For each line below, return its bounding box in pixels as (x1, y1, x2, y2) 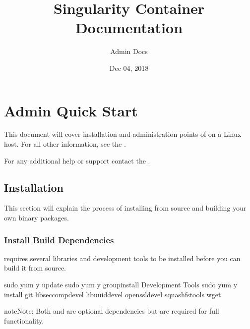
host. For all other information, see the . (4, 139, 126, 149)
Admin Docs (110, 46, 148, 56)
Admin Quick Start (4, 100, 138, 120)
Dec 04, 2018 (109, 62, 149, 73)
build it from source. (4, 263, 66, 273)
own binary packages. (4, 213, 69, 223)
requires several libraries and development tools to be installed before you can (4, 253, 241, 263)
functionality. (4, 315, 44, 326)
